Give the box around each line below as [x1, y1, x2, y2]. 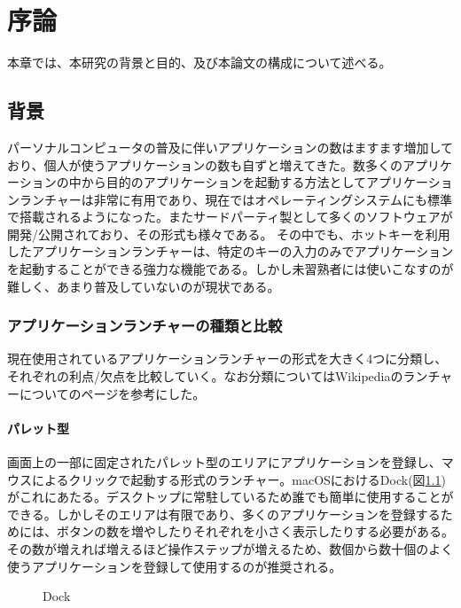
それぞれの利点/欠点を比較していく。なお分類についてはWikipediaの [7, 367, 403, 386]
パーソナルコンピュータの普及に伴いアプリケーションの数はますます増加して [7, 137, 454, 156]
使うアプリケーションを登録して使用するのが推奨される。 [7, 557, 342, 575]
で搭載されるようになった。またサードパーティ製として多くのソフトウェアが [7, 207, 453, 226]
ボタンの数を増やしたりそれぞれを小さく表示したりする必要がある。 [56, 522, 454, 541]
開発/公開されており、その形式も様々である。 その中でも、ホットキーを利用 [7, 224, 450, 243]
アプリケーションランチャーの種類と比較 [7, 315, 283, 337]
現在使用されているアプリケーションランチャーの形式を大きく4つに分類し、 [7, 349, 448, 368]
